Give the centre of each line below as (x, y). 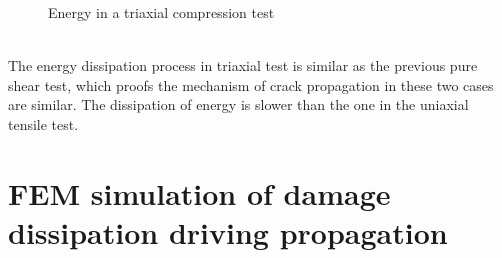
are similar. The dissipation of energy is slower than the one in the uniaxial (238, 104)
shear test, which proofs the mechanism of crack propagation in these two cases (251, 84)
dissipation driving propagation (228, 231)
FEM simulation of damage (199, 192)
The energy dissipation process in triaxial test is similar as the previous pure (243, 65)
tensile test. (43, 123)
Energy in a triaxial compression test (161, 12)
